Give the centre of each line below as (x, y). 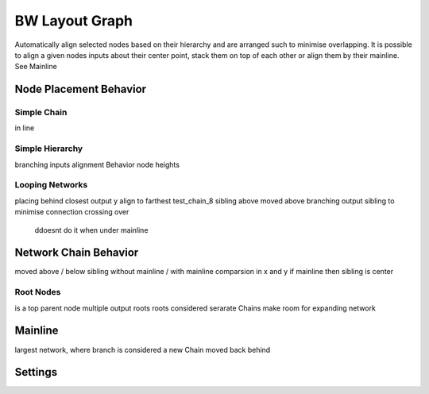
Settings (36, 372)
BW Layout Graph (74, 21)
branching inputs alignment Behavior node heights (97, 164)
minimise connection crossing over (72, 212)
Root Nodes (38, 292)
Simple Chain (41, 113)
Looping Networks (51, 185)
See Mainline (36, 67)
